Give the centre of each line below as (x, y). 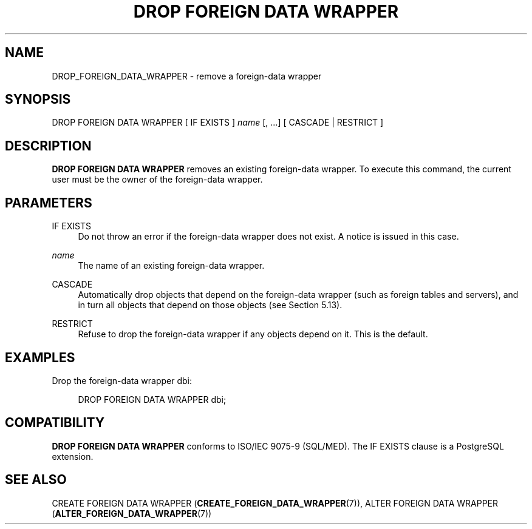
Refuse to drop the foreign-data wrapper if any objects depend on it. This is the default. (253, 334)
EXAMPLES (40, 357)
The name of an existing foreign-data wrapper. (171, 266)
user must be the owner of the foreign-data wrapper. (157, 180)
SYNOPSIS (38, 99)
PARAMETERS (49, 203)
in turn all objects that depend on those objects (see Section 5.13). (210, 305)
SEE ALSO (36, 480)
